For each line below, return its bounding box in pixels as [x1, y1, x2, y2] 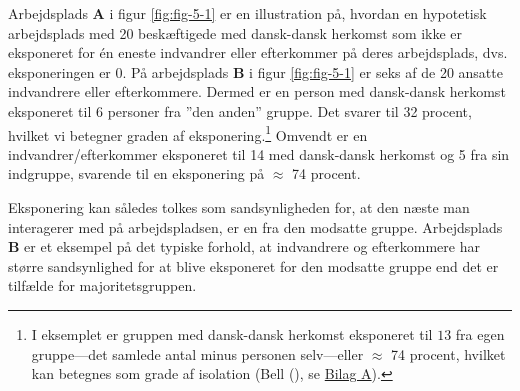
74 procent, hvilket [391, 343, 506, 364]
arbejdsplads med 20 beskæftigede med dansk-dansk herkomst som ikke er [8, 22, 463, 43]
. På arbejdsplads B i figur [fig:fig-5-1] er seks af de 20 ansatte [122, 61, 503, 82]
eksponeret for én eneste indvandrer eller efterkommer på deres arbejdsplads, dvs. [8, 42, 508, 63]
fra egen [455, 323, 505, 344]
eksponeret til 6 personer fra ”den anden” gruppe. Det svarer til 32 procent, [8, 100, 472, 121]
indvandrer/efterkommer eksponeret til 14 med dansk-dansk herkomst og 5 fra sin [8, 143, 510, 164]
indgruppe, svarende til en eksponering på [8, 163, 265, 184]
